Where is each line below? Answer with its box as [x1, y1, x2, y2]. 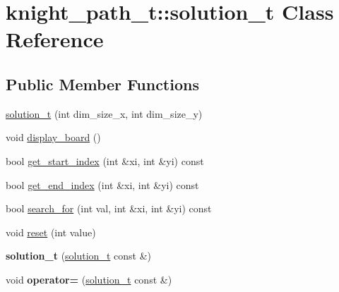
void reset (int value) [6, 224, 96, 239]
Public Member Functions [6, 73, 199, 95]
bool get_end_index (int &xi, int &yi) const [6, 177, 199, 192]
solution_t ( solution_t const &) [6, 248, 151, 263]
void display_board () [6, 130, 101, 145]
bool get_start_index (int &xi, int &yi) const [6, 153, 204, 168]
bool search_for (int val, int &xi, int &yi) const [6, 201, 212, 216]
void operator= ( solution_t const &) [6, 272, 172, 286]
